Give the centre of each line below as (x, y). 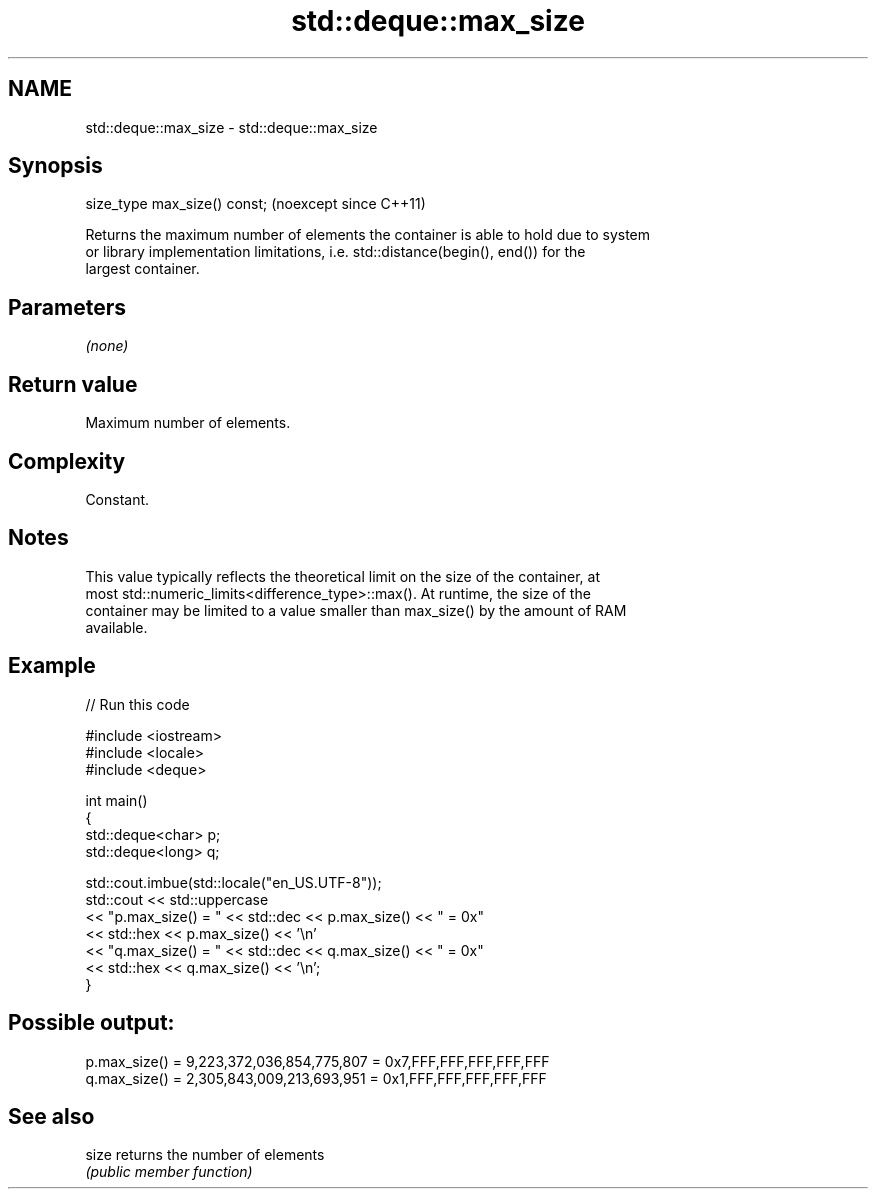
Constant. (117, 499)
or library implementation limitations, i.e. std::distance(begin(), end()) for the (335, 252)
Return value (73, 384)
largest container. (142, 269)
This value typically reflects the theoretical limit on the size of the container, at (342, 576)
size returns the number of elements (205, 1155)
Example (52, 666)
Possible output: (91, 1023)
